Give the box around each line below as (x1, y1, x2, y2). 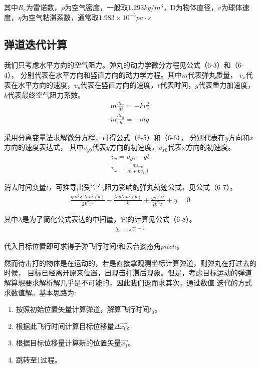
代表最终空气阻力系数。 (8, 90, 85, 100)
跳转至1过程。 (16, 354, 62, 365)
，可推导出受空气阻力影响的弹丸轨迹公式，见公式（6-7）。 (49, 182, 237, 192)
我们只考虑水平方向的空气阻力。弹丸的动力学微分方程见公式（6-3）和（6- (4, 60, 244, 70)
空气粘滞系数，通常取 (28, 12, 99, 22)
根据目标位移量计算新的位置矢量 (16, 337, 121, 348)
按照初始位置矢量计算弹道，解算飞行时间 (16, 304, 149, 314)
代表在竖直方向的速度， (80, 79, 158, 90)
